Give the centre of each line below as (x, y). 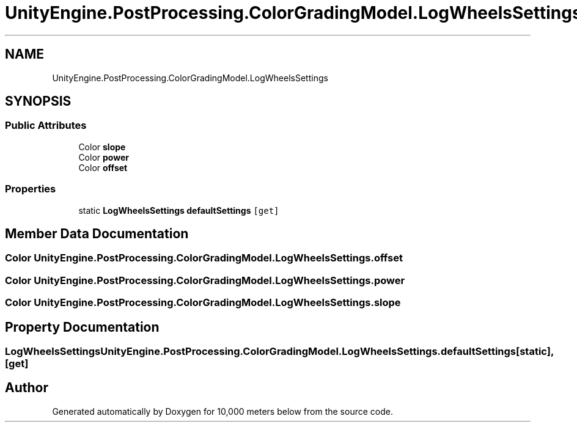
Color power (104, 157)
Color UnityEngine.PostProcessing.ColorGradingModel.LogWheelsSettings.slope (203, 303)
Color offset (103, 167)
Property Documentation (82, 327)
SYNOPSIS (38, 101)
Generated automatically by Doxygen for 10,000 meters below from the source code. (222, 411)
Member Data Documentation (97, 233)
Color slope (102, 147)
